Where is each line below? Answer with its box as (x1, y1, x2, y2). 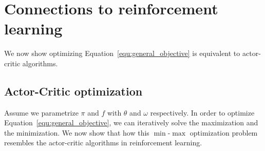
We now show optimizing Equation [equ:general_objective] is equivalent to (4, 48, 240, 59)
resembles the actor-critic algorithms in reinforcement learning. (4, 137, 202, 148)
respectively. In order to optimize (150, 107, 255, 118)
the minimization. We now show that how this (4, 127, 149, 138)
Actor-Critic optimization (4, 83, 143, 99)
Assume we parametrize (4, 107, 79, 118)
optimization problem (190, 127, 258, 138)
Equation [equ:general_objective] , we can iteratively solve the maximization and (4, 117, 258, 128)
